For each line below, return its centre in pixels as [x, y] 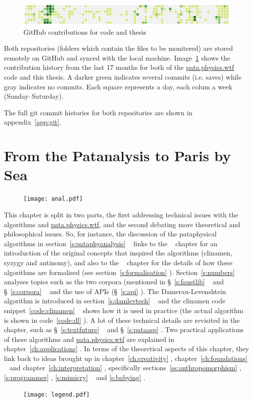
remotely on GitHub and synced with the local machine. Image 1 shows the [117, 57]
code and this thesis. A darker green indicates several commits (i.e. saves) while [123, 77]
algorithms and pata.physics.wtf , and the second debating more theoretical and [122, 224]
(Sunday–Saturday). [34, 96]
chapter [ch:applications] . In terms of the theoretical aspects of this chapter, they [126, 349]
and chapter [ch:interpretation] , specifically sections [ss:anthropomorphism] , [126, 368]
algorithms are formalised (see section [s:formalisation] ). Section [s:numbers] [119, 272]
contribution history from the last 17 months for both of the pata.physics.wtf [119, 67]
